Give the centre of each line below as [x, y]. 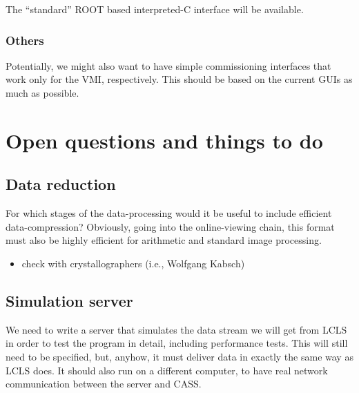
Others [25, 40]
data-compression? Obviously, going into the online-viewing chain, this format [170, 226]
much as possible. [42, 93]
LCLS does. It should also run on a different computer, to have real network [167, 370]
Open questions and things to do [164, 140]
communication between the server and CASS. [104, 384]
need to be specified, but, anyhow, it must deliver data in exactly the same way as [179, 356]
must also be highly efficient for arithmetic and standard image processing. [164, 240]
